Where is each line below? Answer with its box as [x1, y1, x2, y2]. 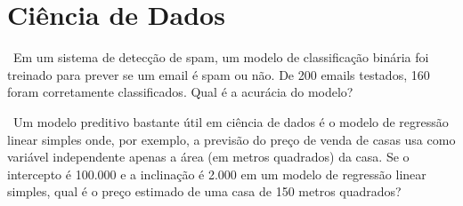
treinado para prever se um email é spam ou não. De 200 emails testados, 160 [7, 65, 430, 83]
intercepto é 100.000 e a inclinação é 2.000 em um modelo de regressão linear [7, 164, 426, 183]
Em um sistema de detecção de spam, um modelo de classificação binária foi [12, 48, 429, 67]
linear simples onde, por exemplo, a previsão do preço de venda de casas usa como [7, 130, 456, 148]
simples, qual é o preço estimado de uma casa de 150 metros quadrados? [7, 182, 402, 201]
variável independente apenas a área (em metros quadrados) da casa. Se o [7, 147, 410, 166]
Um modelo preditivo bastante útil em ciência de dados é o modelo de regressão [12, 112, 449, 131]
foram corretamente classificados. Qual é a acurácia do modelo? [7, 83, 353, 101]
